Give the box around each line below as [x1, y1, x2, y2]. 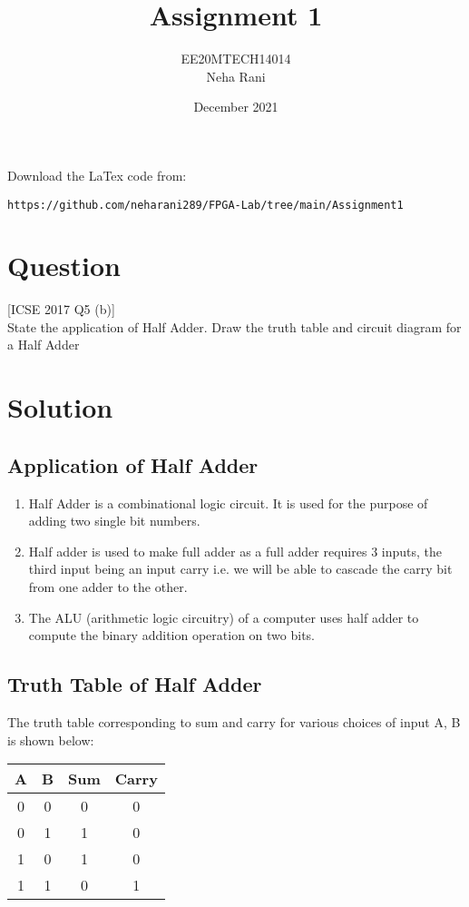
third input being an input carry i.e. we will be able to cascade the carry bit [28, 559, 453, 578]
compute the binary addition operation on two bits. [28, 626, 315, 645]
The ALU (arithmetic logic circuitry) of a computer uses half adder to [28, 607, 419, 626]
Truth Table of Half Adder [7, 670, 262, 698]
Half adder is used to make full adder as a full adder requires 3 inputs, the [28, 541, 443, 560]
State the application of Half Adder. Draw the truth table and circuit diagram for [7, 317, 462, 336]
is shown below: [7, 730, 94, 749]
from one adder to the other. [28, 577, 188, 596]
